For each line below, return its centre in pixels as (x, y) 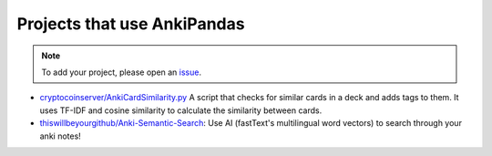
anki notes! (60, 136)
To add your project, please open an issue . (122, 72)
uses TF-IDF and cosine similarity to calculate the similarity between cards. (181, 110)
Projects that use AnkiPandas (131, 24)
